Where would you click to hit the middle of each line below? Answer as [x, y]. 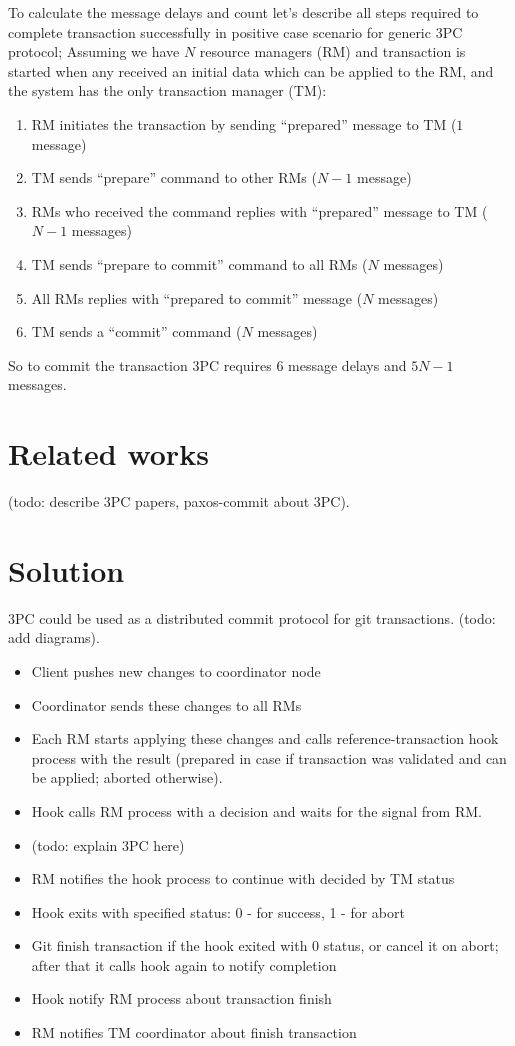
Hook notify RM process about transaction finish [181, 998]
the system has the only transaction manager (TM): [167, 90]
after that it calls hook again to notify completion [184, 964]
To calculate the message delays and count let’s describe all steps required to [243, 12]
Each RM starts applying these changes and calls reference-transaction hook [265, 738]
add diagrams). [54, 637]
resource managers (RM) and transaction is [332, 51]
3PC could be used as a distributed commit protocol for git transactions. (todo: [252, 617]
